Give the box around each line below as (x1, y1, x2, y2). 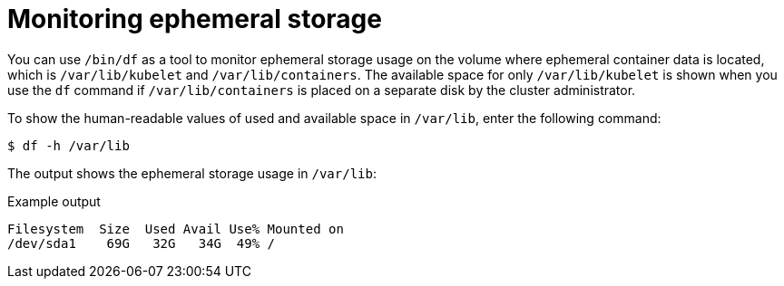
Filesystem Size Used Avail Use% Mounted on (7, 221, 344, 236)
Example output (7, 193, 101, 209)
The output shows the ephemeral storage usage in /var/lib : (7, 165, 377, 181)
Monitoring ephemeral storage (7, 4, 382, 34)
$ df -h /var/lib (7, 138, 130, 153)
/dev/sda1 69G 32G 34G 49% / (7, 235, 276, 251)
